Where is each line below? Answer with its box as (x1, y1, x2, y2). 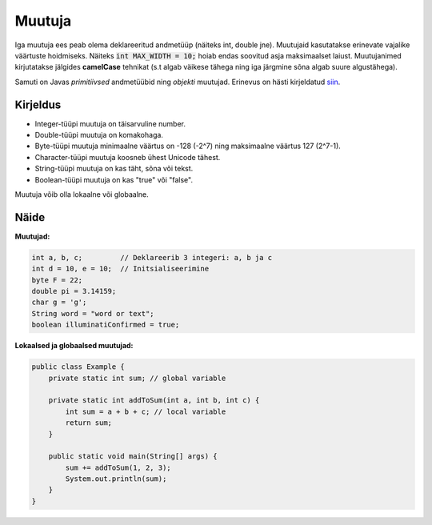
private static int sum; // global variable (48, 373, 226, 383)
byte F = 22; (31, 275, 83, 284)
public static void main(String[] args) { (48, 452, 218, 461)
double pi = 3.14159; (31, 287, 117, 296)
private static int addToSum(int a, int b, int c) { (48, 396, 260, 405)
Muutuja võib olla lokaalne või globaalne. (14, 189, 150, 199)
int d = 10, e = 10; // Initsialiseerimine (31, 264, 210, 274)
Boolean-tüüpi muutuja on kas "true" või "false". (34, 174, 194, 184)
